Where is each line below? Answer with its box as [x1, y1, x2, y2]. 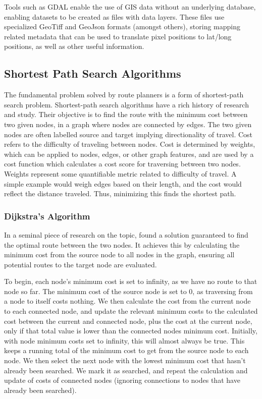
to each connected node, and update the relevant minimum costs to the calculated [4, 306, 258, 316]
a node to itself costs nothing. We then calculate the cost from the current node [4, 296, 251, 306]
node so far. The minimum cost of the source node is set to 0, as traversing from [4, 286, 253, 296]
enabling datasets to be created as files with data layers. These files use [4, 11, 225, 22]
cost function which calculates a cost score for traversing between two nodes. [4, 158, 241, 169]
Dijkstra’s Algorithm [4, 209, 90, 222]
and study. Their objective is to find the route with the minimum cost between [4, 109, 248, 120]
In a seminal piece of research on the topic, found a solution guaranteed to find [4, 229, 248, 240]
